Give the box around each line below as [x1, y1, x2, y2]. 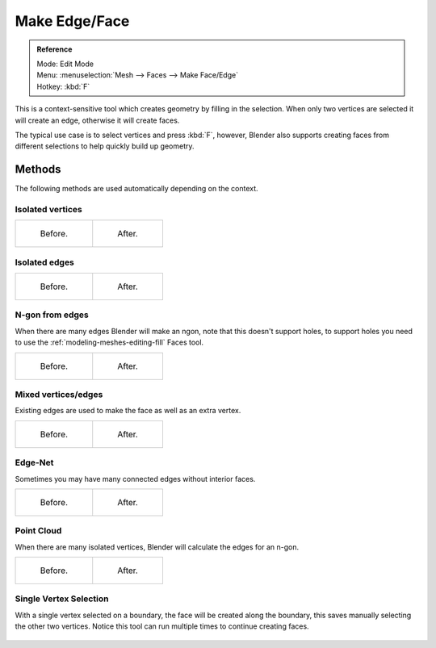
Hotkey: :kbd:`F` [36, 82, 90, 91]
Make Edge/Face [15, 12, 130, 30]
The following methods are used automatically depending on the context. [15, 184, 258, 194]
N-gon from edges [15, 309, 89, 320]
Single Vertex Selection [15, 593, 109, 604]
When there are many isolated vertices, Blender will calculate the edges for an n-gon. [15, 541, 300, 552]
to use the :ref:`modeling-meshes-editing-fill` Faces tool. [15, 337, 204, 347]
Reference [36, 44, 73, 54]
